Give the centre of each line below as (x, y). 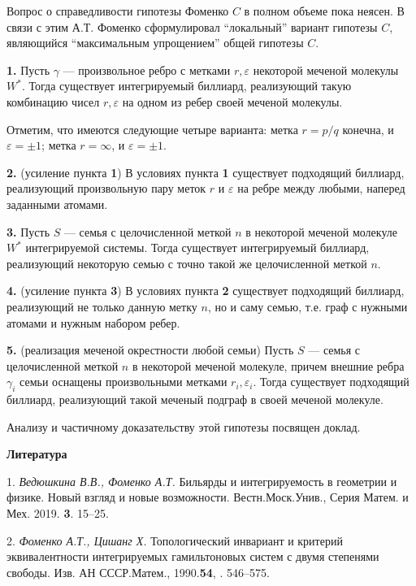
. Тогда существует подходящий (331, 382)
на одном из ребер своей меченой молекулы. (232, 101)
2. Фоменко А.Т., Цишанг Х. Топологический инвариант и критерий (175, 540)
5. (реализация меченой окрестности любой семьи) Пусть (150, 350)
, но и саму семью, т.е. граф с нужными (308, 306)
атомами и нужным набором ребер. (93, 322)
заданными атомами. (57, 204)
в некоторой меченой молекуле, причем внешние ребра (268, 365)
